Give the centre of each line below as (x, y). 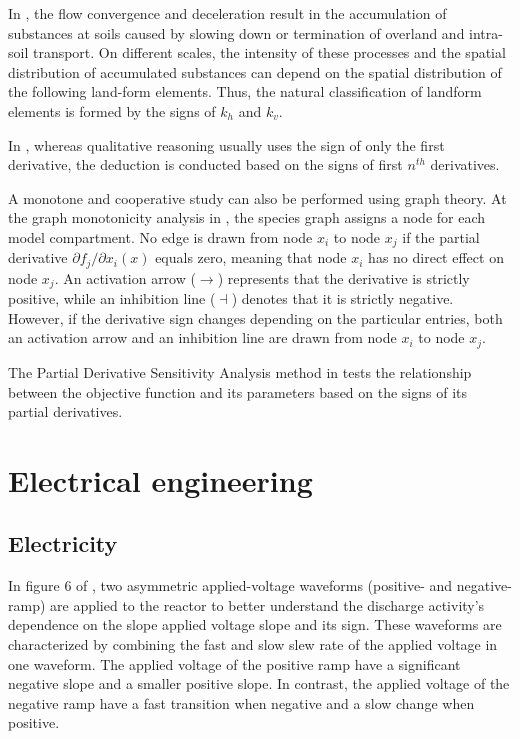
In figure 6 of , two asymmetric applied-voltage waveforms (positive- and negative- (260, 585)
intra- (486, 32)
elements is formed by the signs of (112, 110)
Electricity (63, 543)
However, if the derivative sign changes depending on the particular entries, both (255, 317)
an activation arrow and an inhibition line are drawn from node (202, 337)
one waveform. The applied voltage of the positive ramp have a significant (234, 663)
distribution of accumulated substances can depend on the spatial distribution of (255, 71)
